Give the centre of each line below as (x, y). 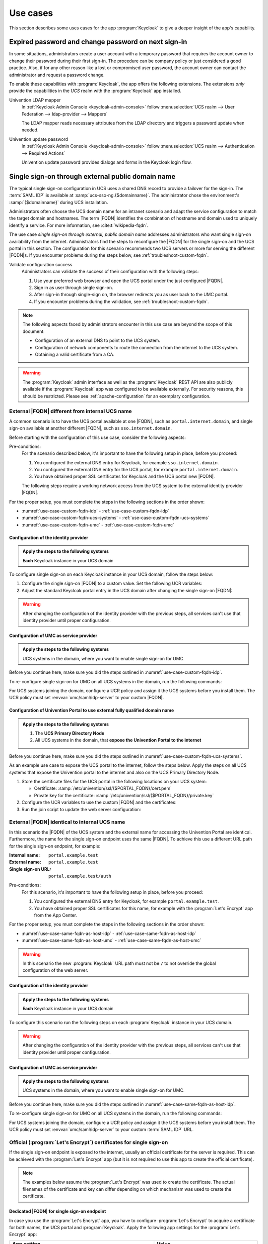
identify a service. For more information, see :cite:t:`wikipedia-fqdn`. (79, 225)
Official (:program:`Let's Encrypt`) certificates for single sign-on (89, 1142)
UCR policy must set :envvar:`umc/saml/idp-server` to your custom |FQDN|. (86, 698)
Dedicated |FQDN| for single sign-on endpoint (58, 1211)
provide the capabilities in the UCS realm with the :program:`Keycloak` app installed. (95, 91)
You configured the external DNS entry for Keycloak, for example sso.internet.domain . (127, 462)
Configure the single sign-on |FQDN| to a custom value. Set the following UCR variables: (112, 583)
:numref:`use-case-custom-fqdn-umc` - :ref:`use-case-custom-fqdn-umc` (98, 524)
